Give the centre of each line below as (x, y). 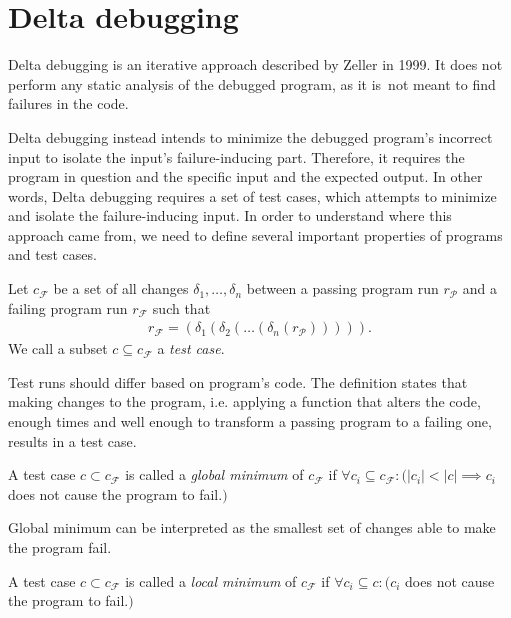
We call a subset (58, 348)
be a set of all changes (121, 288)
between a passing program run (342, 288)
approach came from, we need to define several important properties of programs (255, 234)
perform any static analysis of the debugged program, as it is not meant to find (252, 83)
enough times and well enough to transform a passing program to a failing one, (250, 421)
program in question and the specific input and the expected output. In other (245, 176)
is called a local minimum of (211, 580)
